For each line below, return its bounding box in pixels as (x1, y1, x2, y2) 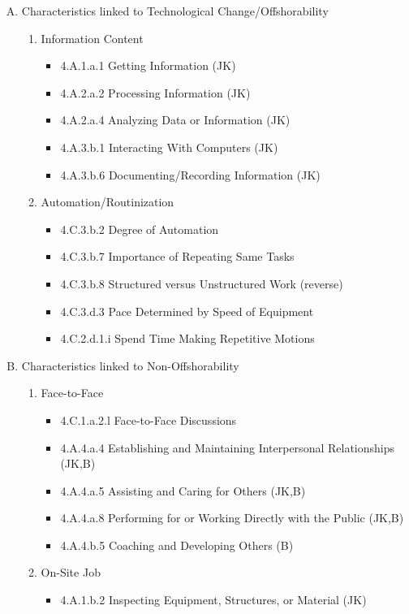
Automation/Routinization (41, 193, 174, 210)
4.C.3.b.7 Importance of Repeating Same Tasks (60, 248, 295, 265)
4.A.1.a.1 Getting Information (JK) (60, 57, 236, 74)
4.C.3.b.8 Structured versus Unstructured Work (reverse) (60, 275, 343, 292)
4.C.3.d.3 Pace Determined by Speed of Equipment (60, 302, 314, 319)
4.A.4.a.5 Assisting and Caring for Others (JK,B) (60, 482, 306, 499)
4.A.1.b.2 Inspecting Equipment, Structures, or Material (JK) (60, 591, 367, 608)
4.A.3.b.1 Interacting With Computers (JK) (60, 138, 278, 155)
